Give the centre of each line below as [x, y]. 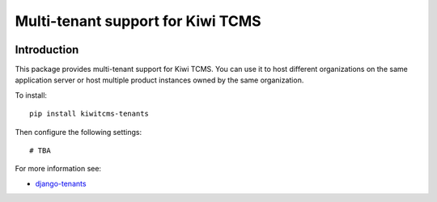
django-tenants [61, 183]
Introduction [47, 50]
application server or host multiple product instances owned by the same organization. [159, 80]
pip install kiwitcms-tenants [89, 114]
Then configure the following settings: [78, 132]
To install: [31, 95]
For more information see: [58, 169]
